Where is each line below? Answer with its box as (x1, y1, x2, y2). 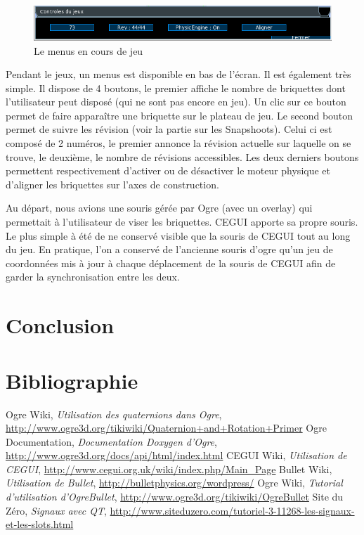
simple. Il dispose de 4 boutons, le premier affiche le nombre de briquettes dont (6, 80, 346, 95)
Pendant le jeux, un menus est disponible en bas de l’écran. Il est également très (6, 67, 351, 82)
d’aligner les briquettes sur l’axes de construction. (6, 176, 219, 191)
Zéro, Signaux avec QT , (6, 503, 107, 517)
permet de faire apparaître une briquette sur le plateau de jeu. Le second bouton (6, 108, 353, 122)
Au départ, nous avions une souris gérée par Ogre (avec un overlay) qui (6, 200, 313, 215)
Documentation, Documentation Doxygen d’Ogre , (6, 434, 217, 449)
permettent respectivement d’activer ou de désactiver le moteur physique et (6, 163, 330, 178)
